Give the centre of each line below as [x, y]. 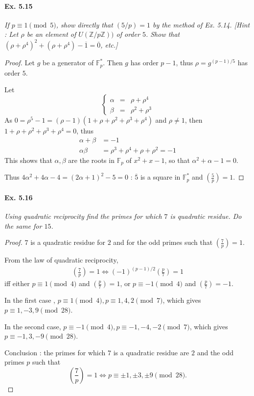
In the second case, [33, 326]
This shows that [28, 160]
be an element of [51, 34]
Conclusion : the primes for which [55, 352]
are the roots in [91, 160]
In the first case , [30, 300]
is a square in [160, 177]
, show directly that [84, 24]
